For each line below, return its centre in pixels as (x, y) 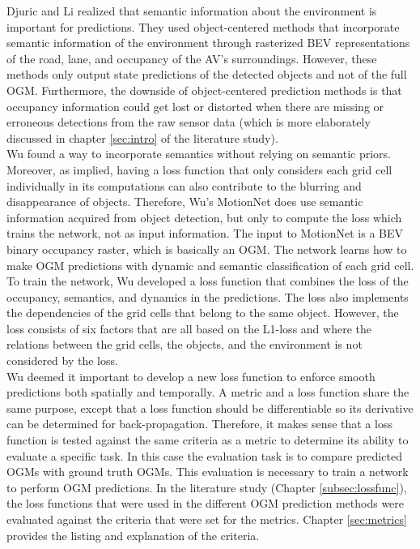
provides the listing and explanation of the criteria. (133, 535)
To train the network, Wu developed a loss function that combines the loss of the (208, 281)
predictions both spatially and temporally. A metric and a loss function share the (208, 392)
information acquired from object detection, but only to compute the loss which (204, 217)
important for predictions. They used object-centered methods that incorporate (203, 26)
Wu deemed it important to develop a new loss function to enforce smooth (191, 376)
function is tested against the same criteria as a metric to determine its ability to (208, 440)
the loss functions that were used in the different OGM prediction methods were (206, 503)
